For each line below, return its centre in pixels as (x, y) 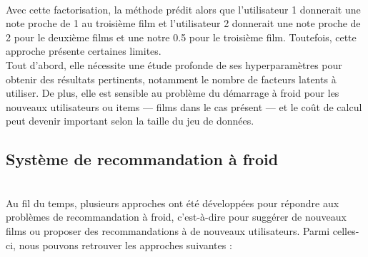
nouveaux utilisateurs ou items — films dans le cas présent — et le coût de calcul (184, 106)
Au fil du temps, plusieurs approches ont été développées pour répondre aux (173, 203)
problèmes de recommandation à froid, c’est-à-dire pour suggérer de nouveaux (176, 217)
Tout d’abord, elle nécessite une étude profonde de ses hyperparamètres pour (174, 64)
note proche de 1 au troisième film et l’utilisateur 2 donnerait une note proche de (183, 23)
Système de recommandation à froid (142, 159)
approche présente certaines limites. (84, 51)
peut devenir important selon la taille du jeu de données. (130, 121)
